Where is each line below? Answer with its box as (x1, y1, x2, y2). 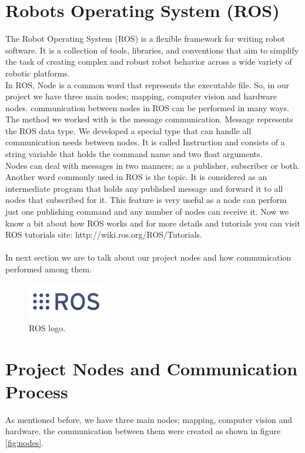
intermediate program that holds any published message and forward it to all (5, 182, 283, 194)
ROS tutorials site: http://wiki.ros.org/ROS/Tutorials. (5, 228, 202, 241)
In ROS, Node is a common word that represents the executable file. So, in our (5, 78, 290, 91)
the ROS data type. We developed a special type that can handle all (5, 124, 252, 136)
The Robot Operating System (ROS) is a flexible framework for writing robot (5, 32, 286, 45)
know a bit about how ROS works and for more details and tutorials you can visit (5, 216, 300, 229)
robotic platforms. (5, 66, 70, 79)
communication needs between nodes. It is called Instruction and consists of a (5, 136, 285, 148)
